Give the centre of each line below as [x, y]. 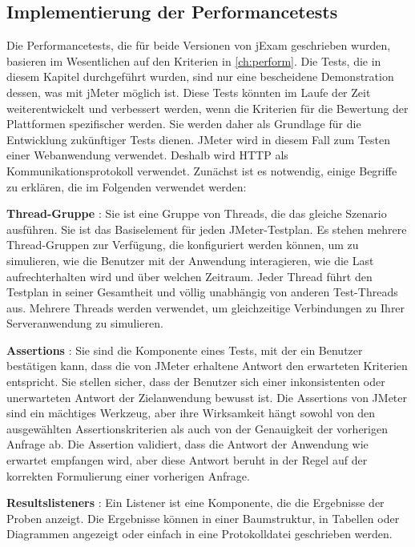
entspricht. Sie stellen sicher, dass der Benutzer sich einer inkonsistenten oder [196, 382]
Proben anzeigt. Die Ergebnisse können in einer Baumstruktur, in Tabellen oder [203, 518]
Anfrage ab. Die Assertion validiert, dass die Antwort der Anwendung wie [187, 444]
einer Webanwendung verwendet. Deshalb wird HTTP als [147, 155]
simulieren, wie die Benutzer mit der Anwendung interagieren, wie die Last [190, 260]
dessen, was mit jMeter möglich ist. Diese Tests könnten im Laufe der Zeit [189, 92]
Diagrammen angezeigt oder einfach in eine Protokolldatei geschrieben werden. [199, 534]
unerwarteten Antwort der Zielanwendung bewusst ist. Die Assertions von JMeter [207, 397]
